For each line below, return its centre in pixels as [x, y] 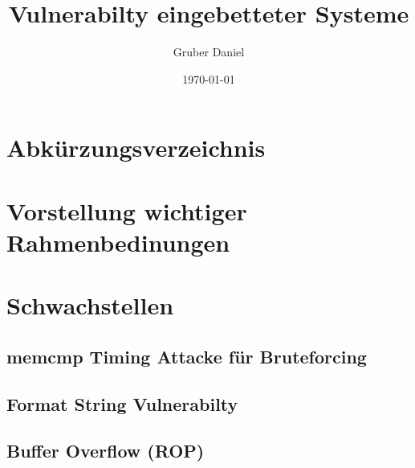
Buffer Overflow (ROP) [106, 451]
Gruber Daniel [209, 52]
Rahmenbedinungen [118, 242]
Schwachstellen [90, 305]
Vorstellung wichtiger [127, 210]
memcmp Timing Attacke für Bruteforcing [187, 356]
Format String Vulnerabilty [122, 403]
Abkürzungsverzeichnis [136, 148]
